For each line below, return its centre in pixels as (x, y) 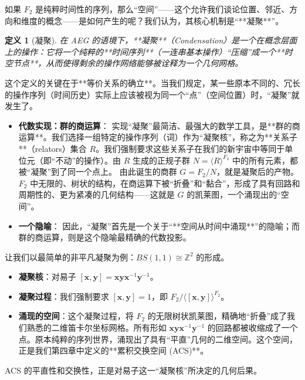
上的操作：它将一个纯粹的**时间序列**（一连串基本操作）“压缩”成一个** (145, 51)
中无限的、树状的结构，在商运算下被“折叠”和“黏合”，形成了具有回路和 (165, 183)
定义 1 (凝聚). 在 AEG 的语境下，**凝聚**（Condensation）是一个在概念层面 (151, 40)
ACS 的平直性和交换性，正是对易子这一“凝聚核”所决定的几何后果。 (133, 370)
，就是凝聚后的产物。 (257, 172)
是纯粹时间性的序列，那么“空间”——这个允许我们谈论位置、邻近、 (162, 9)
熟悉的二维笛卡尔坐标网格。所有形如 (96, 328)
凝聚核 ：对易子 (47, 276)
